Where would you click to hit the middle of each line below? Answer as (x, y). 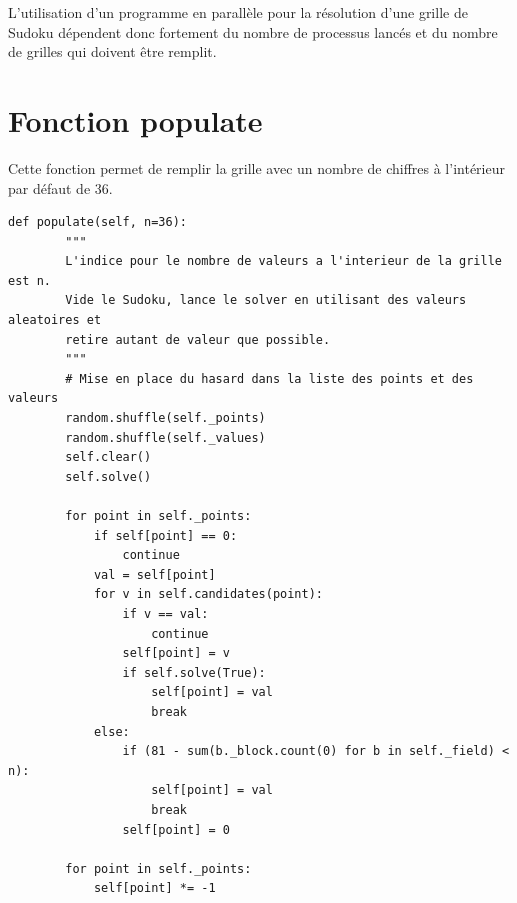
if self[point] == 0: (165, 535)
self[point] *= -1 (154, 888)
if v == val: (165, 613)
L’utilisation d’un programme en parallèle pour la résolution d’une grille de (238, 12)
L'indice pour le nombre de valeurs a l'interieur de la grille (283, 261)
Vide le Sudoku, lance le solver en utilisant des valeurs (266, 300)
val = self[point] (154, 574)
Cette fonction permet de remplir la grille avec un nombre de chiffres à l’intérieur (256, 167)
